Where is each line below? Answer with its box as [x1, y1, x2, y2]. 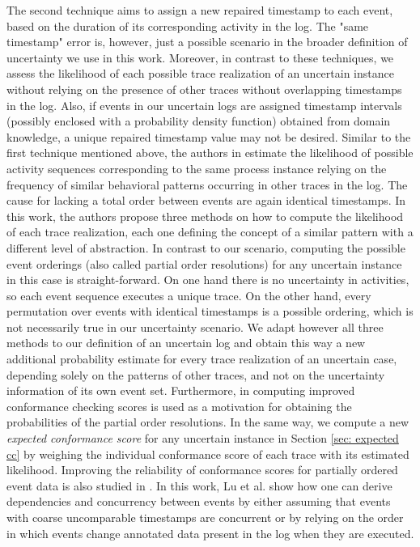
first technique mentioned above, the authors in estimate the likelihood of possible [6, 144, 414, 161]
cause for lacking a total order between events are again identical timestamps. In [6, 192, 406, 209]
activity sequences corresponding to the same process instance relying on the [6, 159, 387, 176]
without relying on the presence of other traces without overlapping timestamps [6, 80, 402, 97]
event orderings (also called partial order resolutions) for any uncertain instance [6, 255, 402, 272]
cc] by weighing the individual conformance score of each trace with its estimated [6, 445, 409, 462]
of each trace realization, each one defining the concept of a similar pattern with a [6, 223, 414, 240]
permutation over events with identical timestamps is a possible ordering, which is [6, 303, 414, 320]
